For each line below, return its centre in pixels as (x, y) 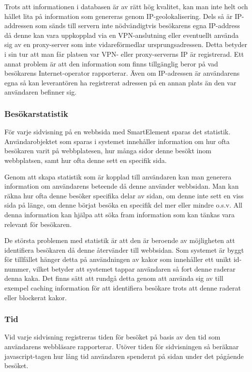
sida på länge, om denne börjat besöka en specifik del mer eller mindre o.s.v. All (124, 205)
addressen (19, 25)
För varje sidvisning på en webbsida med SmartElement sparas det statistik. (118, 132)
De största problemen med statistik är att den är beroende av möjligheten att (120, 240)
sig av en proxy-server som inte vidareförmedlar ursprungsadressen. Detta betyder (126, 44)
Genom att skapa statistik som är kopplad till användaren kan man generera (118, 176)
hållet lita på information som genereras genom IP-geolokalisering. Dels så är (119, 16)
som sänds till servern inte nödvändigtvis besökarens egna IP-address (137, 25)
